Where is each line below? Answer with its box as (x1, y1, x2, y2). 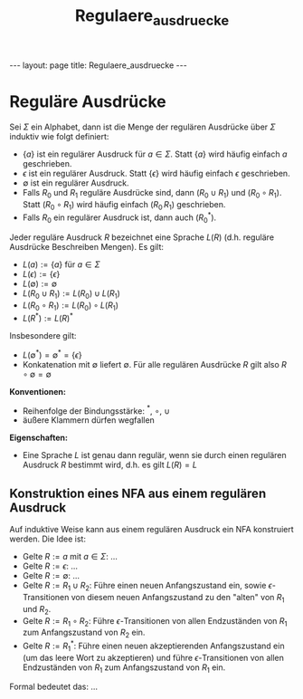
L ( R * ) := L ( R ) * (22, 311, 74, 324)
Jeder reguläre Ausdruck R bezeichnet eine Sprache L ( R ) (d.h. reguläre (9, 232, 274, 243)
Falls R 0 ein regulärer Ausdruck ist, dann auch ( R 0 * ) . (22, 210, 217, 225)
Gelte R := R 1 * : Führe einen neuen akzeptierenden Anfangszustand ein (22, 639, 285, 653)
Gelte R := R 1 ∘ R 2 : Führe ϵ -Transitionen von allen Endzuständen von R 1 (22, 615, 288, 628)
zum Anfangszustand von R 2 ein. (22, 627, 146, 640)
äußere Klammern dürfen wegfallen (22, 415, 156, 426)
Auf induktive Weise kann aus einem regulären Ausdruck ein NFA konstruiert (9, 524, 294, 535)
